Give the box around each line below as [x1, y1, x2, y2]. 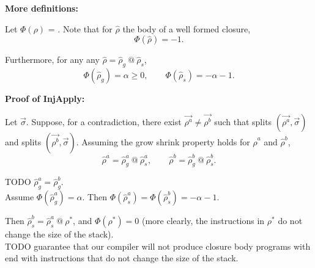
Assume [5, 190, 34, 203]
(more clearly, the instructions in [141, 214, 265, 227]
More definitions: [5, 2, 78, 14]
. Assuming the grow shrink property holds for [76, 135, 250, 148]
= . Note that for [48, 22, 113, 35]
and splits [5, 135, 42, 148]
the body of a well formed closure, [122, 22, 251, 35]
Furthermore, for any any [5, 53, 100, 66]
